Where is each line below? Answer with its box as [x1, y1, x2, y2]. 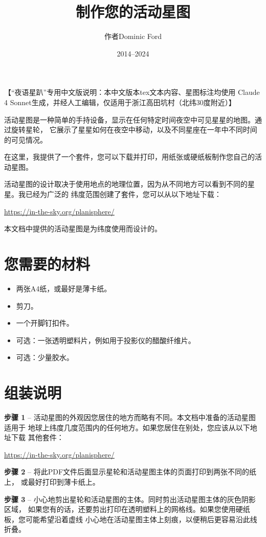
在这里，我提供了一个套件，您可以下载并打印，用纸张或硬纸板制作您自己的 [4, 151, 255, 162]
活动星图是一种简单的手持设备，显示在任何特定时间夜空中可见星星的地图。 [4, 114, 255, 125]
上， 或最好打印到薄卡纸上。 [4, 476, 100, 487]
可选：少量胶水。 [16, 352, 74, 363]
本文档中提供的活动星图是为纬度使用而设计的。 [4, 223, 162, 234]
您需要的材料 [4, 253, 91, 274]
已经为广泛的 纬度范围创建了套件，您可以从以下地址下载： [25, 189, 221, 200]
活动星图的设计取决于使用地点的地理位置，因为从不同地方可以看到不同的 [4, 178, 248, 189]
